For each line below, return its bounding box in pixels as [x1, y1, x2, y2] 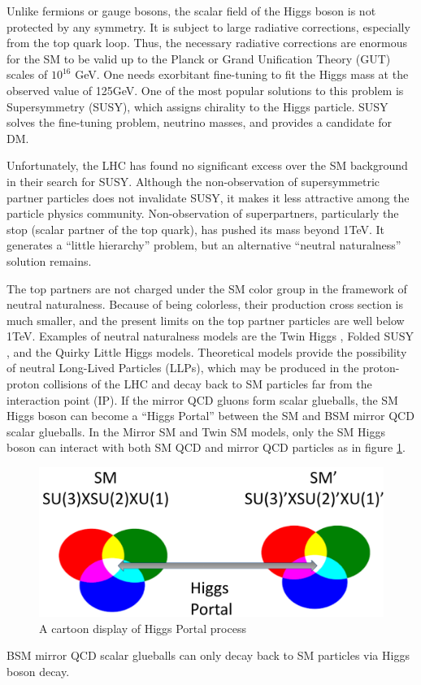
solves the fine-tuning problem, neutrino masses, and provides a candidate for [7, 114, 392, 131]
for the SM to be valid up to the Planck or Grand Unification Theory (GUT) [7, 50, 391, 67]
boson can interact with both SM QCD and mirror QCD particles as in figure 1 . [7, 439, 406, 456]
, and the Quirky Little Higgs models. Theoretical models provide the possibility [7, 343, 407, 360]
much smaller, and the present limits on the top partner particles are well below [7, 311, 405, 328]
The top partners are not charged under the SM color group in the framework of [7, 280, 407, 297]
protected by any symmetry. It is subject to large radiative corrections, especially [7, 18, 410, 35]
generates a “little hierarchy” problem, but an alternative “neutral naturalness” [7, 236, 401, 254]
